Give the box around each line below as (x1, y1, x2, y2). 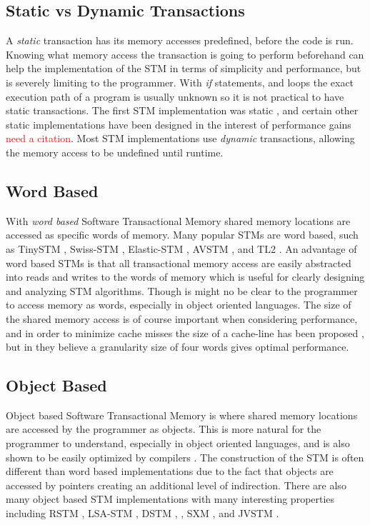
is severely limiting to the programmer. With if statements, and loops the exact (6, 74, 354, 89)
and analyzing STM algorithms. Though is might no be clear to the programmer (6, 283, 358, 298)
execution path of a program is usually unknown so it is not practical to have (6, 89, 344, 104)
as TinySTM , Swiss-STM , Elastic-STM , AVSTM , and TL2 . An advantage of (6, 241, 357, 256)
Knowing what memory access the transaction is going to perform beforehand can (6, 46, 364, 61)
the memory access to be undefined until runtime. (6, 144, 224, 159)
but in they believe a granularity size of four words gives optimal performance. (6, 339, 349, 354)
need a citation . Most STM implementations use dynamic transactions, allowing (6, 131, 355, 146)
